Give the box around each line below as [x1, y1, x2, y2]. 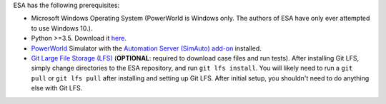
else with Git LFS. [31, 84, 83, 93]
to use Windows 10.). [31, 24, 93, 32]
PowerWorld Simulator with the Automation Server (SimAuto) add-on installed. [31, 43, 262, 53]
